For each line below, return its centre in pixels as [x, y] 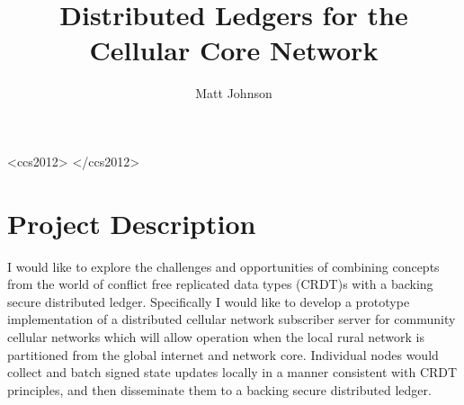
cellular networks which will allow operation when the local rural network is [216, 337]
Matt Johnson [234, 93]
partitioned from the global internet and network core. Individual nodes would [223, 354]
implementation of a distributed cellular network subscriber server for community [232, 319]
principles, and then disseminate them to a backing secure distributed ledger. [219, 389]
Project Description [132, 223]
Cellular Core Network [234, 50]
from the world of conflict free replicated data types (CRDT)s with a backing [220, 284]
